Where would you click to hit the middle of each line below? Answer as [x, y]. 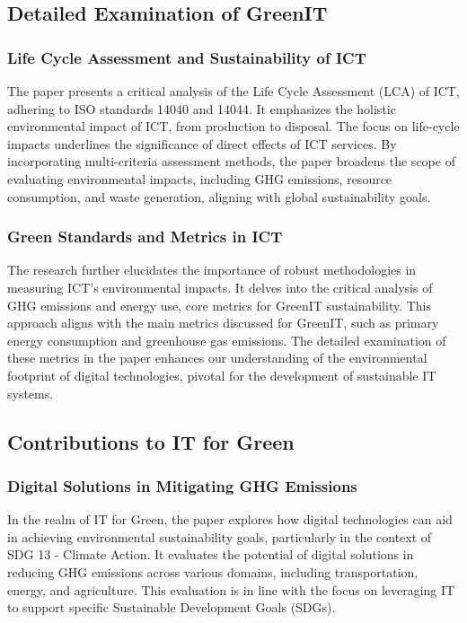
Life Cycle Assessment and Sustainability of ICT [187, 57]
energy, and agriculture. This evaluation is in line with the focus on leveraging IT [231, 589]
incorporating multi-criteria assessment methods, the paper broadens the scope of [231, 161]
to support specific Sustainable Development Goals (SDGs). [172, 607]
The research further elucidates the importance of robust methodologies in [212, 270]
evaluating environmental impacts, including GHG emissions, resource [200, 178]
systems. [31, 393]
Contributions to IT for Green [151, 441]
